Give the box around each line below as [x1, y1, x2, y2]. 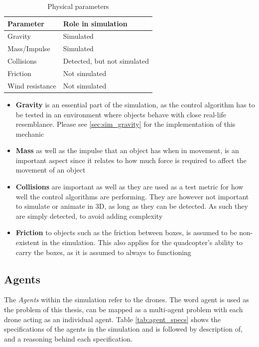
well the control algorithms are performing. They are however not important [15, 191, 249, 201]
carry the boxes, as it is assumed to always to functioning [15, 247, 191, 257]
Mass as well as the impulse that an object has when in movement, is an [15, 145, 239, 156]
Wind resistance [7, 80, 56, 90]
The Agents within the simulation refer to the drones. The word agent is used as [4, 294, 249, 305]
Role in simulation [63, 18, 128, 28]
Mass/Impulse [7, 43, 50, 54]
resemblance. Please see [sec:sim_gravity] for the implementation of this [15, 119, 236, 129]
